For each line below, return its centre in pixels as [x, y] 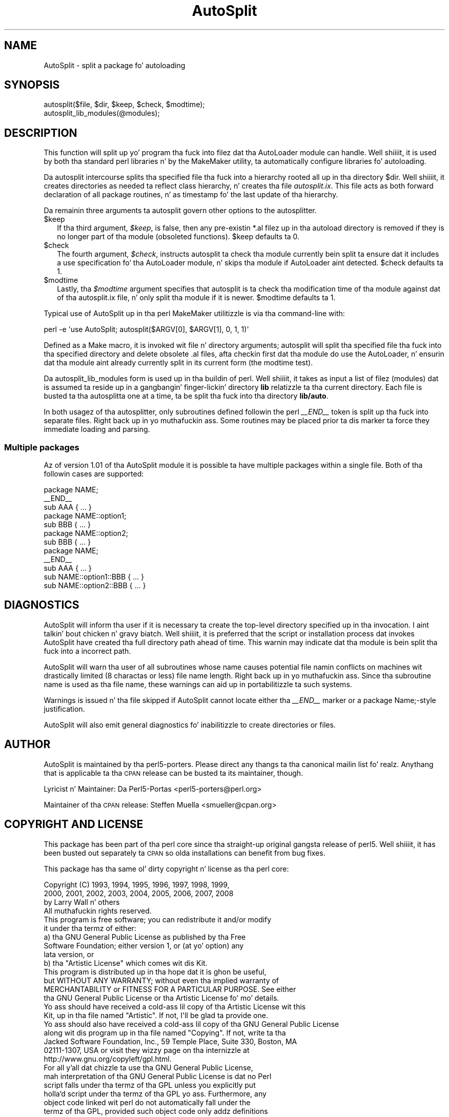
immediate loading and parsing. [97, 429]
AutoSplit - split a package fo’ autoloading [115, 65]
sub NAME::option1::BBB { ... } [94, 577]
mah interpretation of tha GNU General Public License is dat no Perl [158, 1076]
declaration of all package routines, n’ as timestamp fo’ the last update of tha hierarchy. [191, 195]
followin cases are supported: [94, 474]
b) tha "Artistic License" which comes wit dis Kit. [126, 963]
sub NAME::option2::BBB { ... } [95, 586]
